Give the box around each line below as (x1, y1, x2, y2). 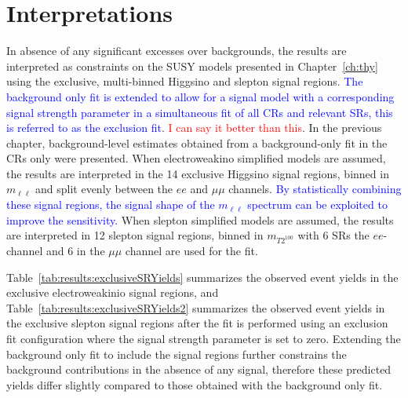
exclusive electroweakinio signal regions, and (6, 284, 219, 301)
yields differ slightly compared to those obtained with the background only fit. (6, 376, 383, 393)
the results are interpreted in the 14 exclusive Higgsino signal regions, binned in (6, 165, 389, 181)
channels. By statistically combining (228, 181, 402, 197)
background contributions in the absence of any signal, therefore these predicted (6, 361, 392, 378)
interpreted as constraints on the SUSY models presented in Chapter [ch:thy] (6, 57, 378, 74)
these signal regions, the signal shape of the (6, 196, 215, 213)
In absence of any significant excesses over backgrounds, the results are (6, 42, 347, 59)
